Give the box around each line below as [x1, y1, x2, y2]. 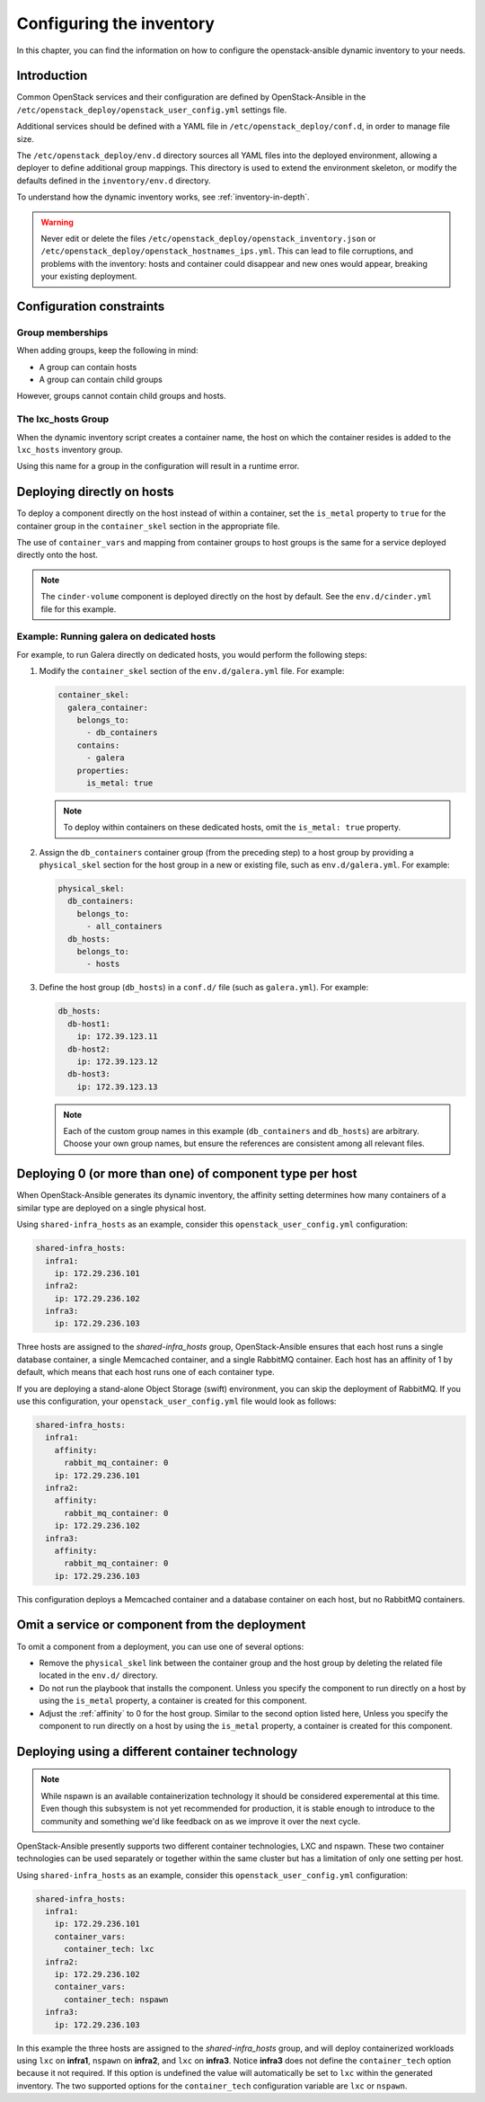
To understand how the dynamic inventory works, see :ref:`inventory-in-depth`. [16, 191, 310, 202]
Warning [40, 217, 74, 227]
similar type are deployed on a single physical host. [16, 1202, 207, 1213]
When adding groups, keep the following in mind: [16, 345, 198, 356]
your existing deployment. [40, 271, 137, 282]
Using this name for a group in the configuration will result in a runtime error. [16, 461, 300, 472]
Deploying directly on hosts [16, 484, 174, 500]
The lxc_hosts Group [16, 413, 110, 426]
